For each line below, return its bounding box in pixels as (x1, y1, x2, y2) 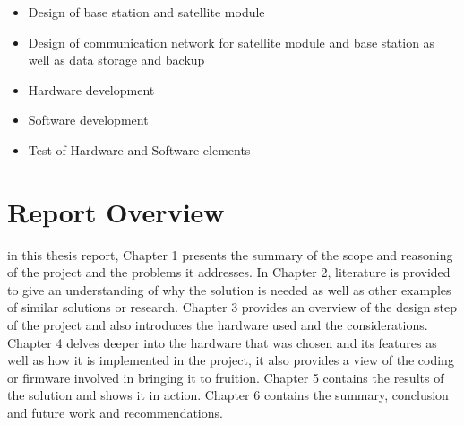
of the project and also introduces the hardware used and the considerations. (7, 316, 428, 334)
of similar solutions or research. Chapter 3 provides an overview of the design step (7, 298, 458, 317)
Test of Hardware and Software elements (28, 140, 251, 159)
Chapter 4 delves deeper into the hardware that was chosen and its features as (7, 333, 437, 351)
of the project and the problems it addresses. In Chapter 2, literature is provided (7, 263, 451, 282)
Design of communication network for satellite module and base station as (28, 32, 435, 51)
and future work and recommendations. (7, 403, 223, 422)
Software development (28, 110, 149, 129)
